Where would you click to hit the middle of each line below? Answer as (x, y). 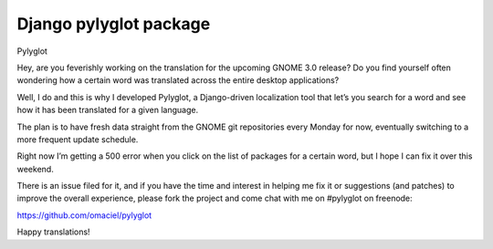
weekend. (35, 169)
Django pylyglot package (114, 24)
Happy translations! (53, 232)
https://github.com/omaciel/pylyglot (84, 215)
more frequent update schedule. (78, 139)
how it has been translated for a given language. (108, 110)
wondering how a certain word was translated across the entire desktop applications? (178, 80)
